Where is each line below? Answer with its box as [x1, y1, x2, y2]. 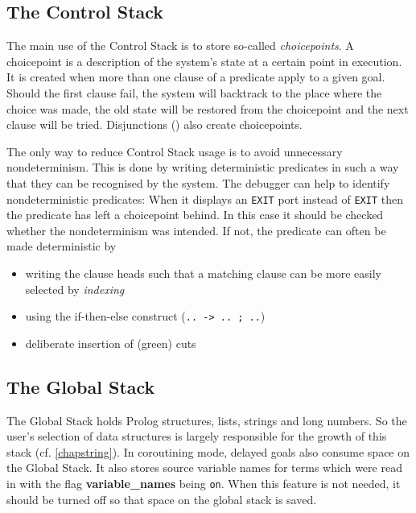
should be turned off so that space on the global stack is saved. [6, 490, 317, 507]
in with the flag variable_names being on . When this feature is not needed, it [6, 475, 401, 491]
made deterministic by [6, 238, 117, 254]
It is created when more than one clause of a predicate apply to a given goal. [6, 68, 385, 85]
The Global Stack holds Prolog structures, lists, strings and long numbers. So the [6, 412, 407, 428]
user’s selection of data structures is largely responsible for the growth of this [6, 428, 387, 445]
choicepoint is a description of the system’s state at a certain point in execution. [6, 52, 402, 69]
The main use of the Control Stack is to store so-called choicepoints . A [6, 37, 354, 54]
